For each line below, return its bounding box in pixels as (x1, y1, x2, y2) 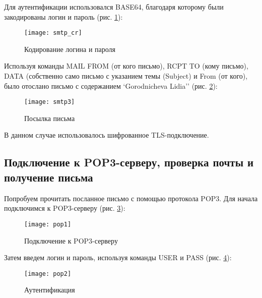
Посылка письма (24, 112, 75, 123)
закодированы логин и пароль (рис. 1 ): (4, 11, 123, 22)
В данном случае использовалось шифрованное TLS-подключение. (4, 130, 209, 140)
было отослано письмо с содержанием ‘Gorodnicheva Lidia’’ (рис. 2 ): (4, 80, 218, 91)
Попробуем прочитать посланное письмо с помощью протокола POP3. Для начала (4, 193, 258, 203)
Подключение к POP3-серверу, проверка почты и (4, 154, 254, 170)
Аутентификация (24, 284, 75, 295)
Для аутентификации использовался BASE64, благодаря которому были (4, 2, 224, 12)
